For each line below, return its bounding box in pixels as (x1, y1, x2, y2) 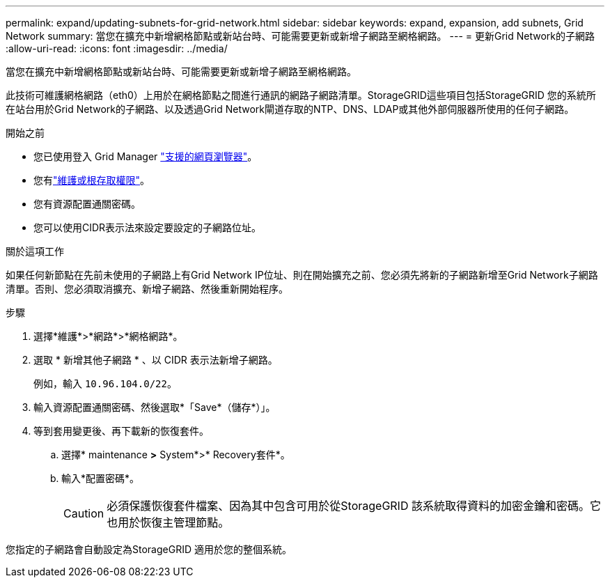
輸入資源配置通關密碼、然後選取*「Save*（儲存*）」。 (33, 401, 276, 413)
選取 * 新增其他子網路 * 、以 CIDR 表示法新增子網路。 (33, 354, 278, 366)
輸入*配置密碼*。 (61, 472, 140, 484)
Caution (63, 506, 104, 520)
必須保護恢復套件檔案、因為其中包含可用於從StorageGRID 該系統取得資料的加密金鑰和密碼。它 (107, 499, 601, 513)
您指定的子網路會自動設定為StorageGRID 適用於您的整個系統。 (6, 543, 292, 555)
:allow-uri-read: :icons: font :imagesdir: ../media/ (6, 42, 228, 54)
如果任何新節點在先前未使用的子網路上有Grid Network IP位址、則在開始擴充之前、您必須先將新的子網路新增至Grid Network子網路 (6, 269, 598, 281)
